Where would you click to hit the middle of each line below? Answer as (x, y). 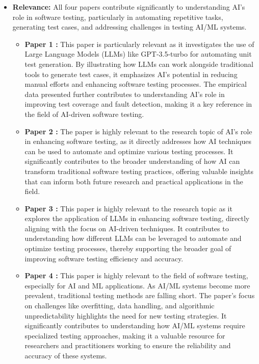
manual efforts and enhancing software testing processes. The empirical (136, 84)
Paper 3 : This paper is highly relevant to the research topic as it (128, 208)
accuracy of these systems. (66, 355)
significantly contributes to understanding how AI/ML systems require (135, 325)
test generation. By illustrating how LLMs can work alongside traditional (139, 64)
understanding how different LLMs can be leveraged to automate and (133, 238)
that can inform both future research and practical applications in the (134, 181)
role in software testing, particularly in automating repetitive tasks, (118, 17)
